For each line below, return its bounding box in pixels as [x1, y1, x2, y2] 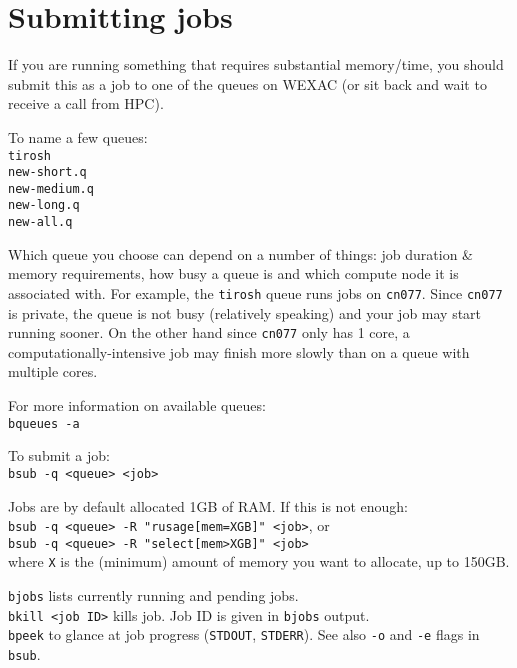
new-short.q [8, 165, 87, 180]
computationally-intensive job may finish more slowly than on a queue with [8, 341, 470, 362]
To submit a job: [8, 445, 110, 466]
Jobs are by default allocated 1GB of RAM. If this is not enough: [8, 495, 408, 516]
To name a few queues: [8, 126, 148, 147]
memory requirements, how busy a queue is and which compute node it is [8, 263, 459, 284]
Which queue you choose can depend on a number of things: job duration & [8, 243, 473, 264]
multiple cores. [8, 361, 98, 382]
